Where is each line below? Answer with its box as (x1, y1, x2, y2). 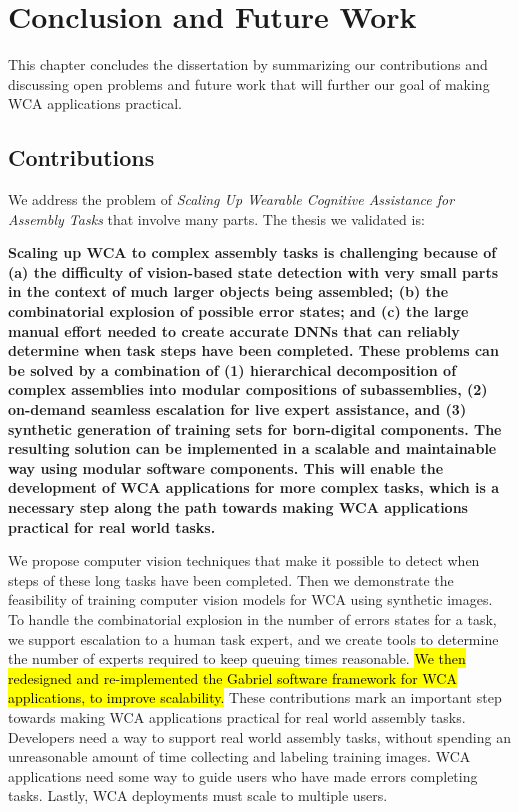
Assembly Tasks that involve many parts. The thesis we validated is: (8, 208, 425, 229)
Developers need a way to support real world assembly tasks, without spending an (8, 726, 511, 747)
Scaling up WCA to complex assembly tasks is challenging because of (8, 242, 497, 263)
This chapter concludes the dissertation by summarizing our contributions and (8, 54, 488, 75)
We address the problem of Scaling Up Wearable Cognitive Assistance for (8, 189, 455, 210)
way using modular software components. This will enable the (8, 457, 444, 478)
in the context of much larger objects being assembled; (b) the (8, 281, 449, 302)
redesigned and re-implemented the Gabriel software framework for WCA (8, 667, 457, 688)
